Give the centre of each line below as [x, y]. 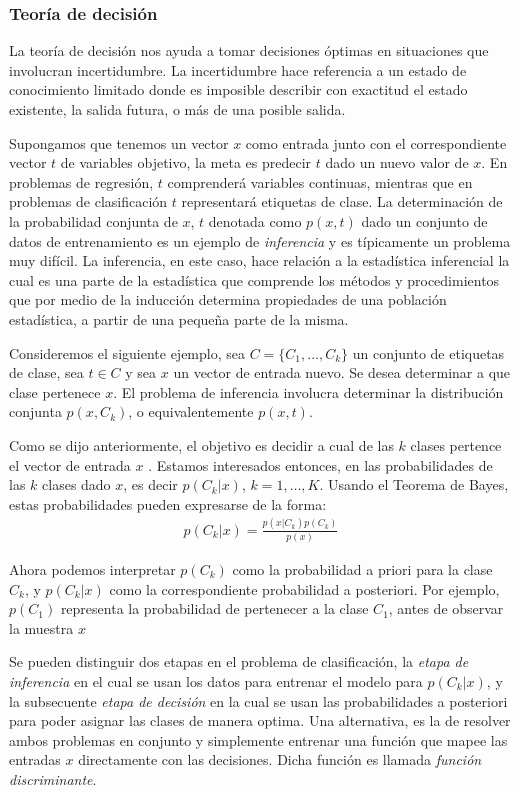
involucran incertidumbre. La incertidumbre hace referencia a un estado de [238, 69]
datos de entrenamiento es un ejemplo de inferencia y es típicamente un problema [260, 240]
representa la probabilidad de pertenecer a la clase [214, 608]
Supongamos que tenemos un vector [119, 142]
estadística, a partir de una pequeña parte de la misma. [179, 318]
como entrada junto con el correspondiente [376, 142]
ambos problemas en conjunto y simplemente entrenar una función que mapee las [258, 739]
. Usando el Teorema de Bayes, [414, 484]
